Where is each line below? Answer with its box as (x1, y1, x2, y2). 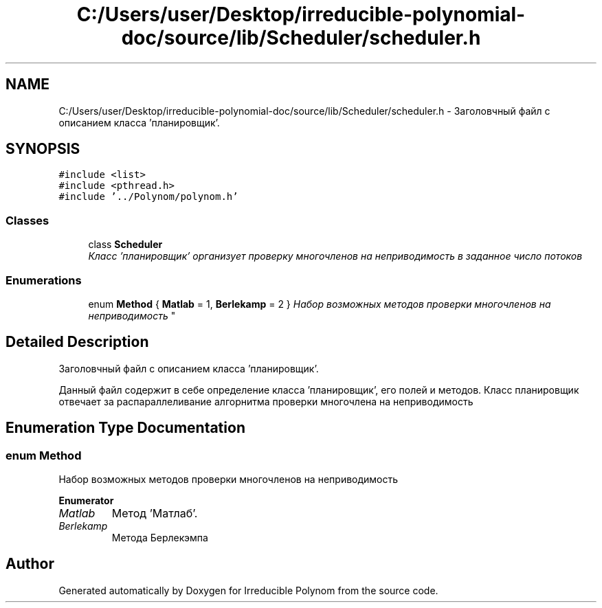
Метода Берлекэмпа (111, 532, 208, 543)
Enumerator (58, 495, 114, 506)
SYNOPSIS (5, 140, 80, 158)
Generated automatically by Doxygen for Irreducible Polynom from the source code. (58, 584, 438, 596)
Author (5, 555, 54, 573)
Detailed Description (5, 333, 149, 351)
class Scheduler (88, 238, 163, 251)
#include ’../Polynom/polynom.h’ (58, 191, 238, 203)
